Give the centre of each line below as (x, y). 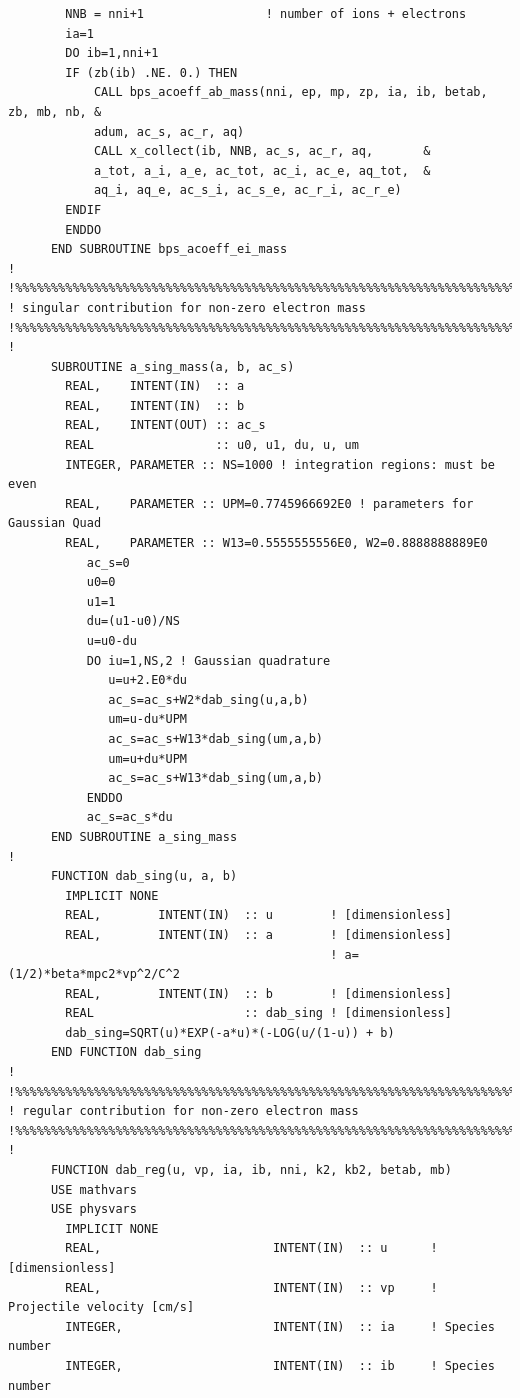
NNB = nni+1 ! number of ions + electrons (266, 14)
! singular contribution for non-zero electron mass (187, 307)
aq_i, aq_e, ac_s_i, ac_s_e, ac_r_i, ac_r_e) (247, 190)
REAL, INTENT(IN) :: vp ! (251, 1287)
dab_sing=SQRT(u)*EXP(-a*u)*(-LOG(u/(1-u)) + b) (230, 1032)
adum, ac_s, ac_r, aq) (169, 131)
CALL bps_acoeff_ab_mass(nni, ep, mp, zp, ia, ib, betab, (290, 92)
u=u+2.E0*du (147, 680)
